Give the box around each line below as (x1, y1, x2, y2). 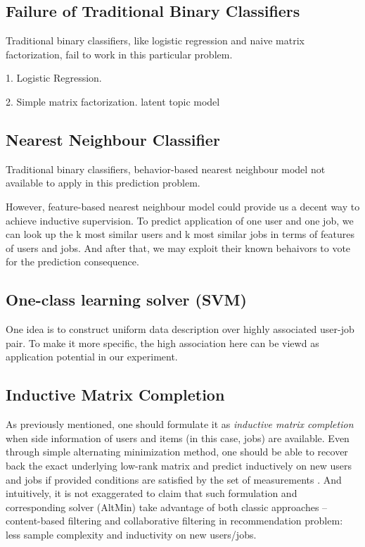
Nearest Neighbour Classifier (6, 128, 220, 150)
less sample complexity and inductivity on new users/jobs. (6, 527, 257, 541)
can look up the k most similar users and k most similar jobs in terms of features (6, 227, 354, 241)
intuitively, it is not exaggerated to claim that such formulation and (6, 486, 297, 501)
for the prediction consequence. (6, 254, 139, 269)
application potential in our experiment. (6, 349, 178, 364)
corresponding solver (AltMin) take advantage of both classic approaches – (6, 499, 328, 514)
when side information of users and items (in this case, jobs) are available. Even (6, 430, 350, 445)
